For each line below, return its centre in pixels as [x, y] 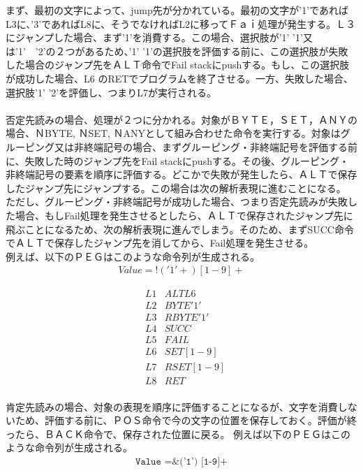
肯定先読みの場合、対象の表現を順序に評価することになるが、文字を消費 [172, 406]
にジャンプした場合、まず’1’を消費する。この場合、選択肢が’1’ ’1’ [154, 37]
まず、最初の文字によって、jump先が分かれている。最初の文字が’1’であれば [177, 10]
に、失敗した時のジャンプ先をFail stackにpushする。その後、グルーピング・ [177, 160]
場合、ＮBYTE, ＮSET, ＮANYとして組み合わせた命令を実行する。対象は [173, 133]
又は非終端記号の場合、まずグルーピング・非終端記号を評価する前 [206, 146]
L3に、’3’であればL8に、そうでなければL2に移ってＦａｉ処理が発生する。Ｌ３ [181, 23]
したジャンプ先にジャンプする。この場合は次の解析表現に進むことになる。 [176, 188]
